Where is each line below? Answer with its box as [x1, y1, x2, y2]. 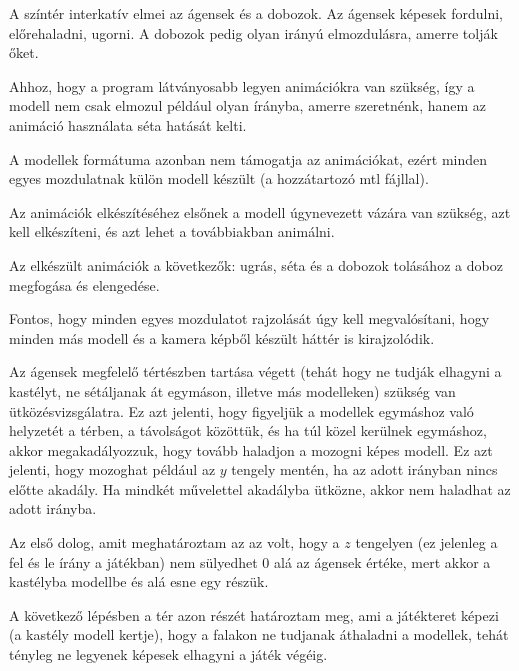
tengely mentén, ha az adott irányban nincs [231, 459, 498, 480]
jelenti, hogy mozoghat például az [9, 459, 216, 480]
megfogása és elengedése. [9, 274, 160, 295]
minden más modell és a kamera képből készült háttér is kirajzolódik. [9, 327, 435, 348]
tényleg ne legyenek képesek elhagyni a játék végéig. [9, 644, 328, 665]
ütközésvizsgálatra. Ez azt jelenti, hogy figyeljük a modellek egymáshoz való [9, 400, 474, 421]
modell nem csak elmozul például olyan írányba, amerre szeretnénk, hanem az [9, 95, 487, 116]
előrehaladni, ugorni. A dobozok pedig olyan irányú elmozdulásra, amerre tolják [9, 22, 498, 43]
